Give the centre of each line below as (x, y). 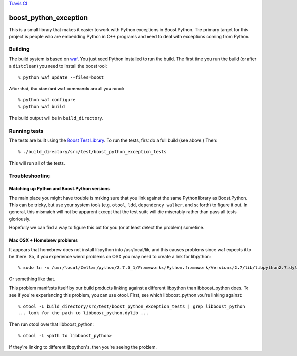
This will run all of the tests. (37, 163)
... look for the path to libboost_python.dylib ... (83, 313)
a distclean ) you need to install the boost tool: (58, 66)
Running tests (26, 131)
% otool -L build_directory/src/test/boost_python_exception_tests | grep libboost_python (131, 306)
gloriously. (20, 219)
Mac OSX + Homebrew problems (44, 240)
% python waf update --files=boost (61, 77)
